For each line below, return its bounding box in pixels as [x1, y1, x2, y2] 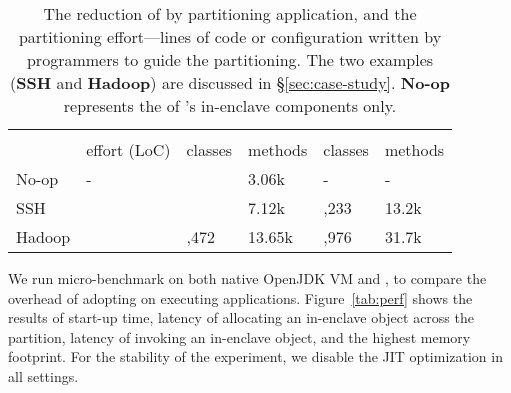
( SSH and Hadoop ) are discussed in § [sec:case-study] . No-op [10, 71, 450, 94]
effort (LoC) [86, 138, 171, 161]
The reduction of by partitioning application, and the [43, 2, 417, 25]
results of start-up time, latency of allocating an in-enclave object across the [8, 307, 474, 328]
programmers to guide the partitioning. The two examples [26, 48, 434, 71]
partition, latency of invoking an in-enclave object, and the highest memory [8, 326, 471, 347]
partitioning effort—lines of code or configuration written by [18, 25, 442, 48]
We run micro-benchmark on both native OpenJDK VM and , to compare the [8, 268, 487, 288]
